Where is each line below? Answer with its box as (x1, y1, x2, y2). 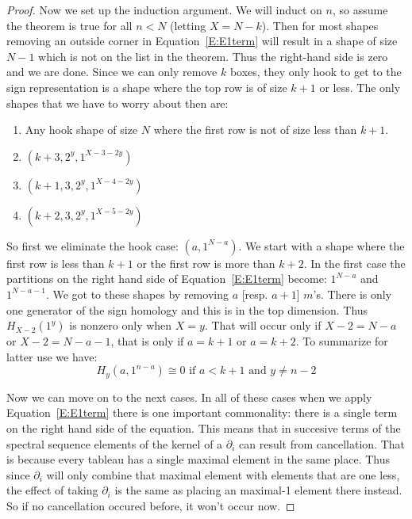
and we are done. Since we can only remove (6, 63, 218, 80)
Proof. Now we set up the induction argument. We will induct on (6, 2, 322, 17)
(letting (170, 17, 206, 33)
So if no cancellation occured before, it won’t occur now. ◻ (6, 497, 295, 513)
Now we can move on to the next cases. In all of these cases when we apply (6, 388, 372, 405)
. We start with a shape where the (238, 237, 405, 254)
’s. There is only (313, 285, 392, 302)
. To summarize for (295, 333, 388, 349)
